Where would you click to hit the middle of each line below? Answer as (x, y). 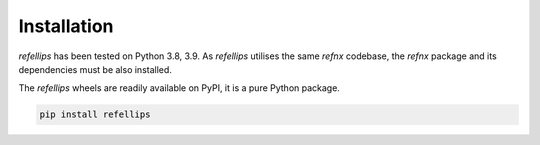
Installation (66, 26)
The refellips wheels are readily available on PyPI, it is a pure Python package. (179, 88)
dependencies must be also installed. (95, 69)
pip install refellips (95, 114)
